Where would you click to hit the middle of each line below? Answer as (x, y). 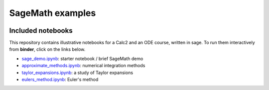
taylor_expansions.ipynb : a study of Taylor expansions (77, 73)
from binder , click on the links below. (47, 49)
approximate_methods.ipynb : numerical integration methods (83, 66)
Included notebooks (41, 31)
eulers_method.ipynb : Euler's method (60, 80)
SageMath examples (53, 13)
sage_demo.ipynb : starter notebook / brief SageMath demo (82, 58)
